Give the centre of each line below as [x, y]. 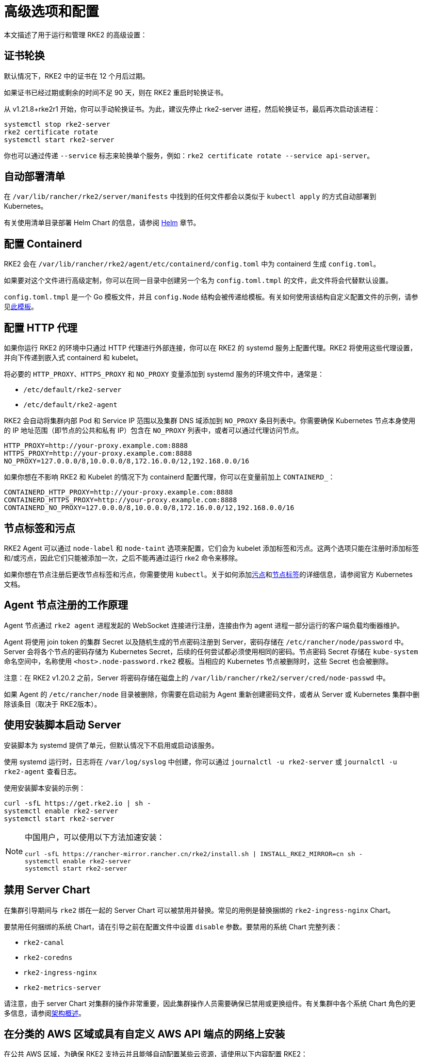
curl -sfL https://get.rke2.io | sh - [78, 803]
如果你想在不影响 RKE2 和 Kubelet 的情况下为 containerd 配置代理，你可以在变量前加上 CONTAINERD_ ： [170, 477]
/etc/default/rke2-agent [70, 405]
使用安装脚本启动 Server [63, 725]
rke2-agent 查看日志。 [42, 771]
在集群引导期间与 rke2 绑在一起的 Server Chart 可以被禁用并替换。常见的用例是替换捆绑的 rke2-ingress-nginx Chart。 [199, 910]
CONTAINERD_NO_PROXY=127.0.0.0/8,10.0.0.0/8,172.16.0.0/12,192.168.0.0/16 [149, 508]
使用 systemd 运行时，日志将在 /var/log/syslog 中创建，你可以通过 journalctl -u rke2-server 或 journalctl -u [201, 761]
